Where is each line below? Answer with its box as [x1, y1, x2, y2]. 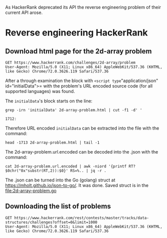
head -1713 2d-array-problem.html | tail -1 [5, 140, 100, 145]
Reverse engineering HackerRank [5, 27, 148, 38]
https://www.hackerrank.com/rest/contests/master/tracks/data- [14, 215, 149, 220]
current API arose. [5, 9, 43, 15]
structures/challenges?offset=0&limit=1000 [5, 219, 98, 224]
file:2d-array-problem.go [5, 187, 57, 193]
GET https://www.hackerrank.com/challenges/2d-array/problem [5, 60, 136, 65]
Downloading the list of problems [5, 202, 111, 210]
